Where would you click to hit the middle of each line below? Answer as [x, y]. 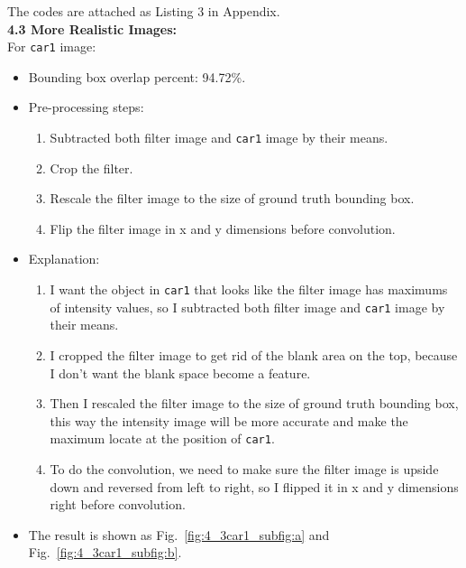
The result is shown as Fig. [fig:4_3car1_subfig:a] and [179, 534]
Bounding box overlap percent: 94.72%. [137, 76]
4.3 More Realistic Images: [92, 28]
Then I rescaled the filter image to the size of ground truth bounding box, [254, 403]
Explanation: [64, 259]
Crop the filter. [91, 168]
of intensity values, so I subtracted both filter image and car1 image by [247, 307]
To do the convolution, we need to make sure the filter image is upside [244, 469]
